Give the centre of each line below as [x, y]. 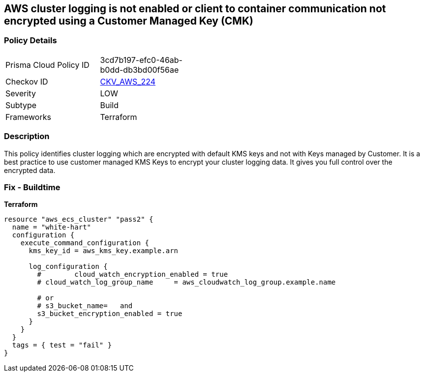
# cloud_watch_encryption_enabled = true [133, 275]
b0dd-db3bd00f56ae [139, 70]
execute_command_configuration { [85, 243]
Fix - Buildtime [32, 187]
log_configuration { [68, 267]
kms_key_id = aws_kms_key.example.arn [104, 251]
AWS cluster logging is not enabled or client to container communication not [195, 9]
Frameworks [28, 117]
